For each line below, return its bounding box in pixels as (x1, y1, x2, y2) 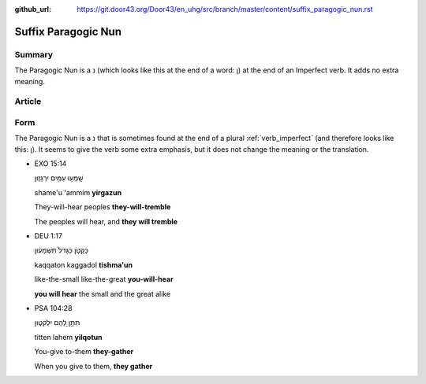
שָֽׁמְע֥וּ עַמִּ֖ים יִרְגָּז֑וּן (34, 173, 84, 183)
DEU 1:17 (34, 231, 63, 240)
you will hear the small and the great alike (34, 289, 171, 298)
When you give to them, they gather (34, 361, 153, 371)
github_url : (14, 5, 51, 13)
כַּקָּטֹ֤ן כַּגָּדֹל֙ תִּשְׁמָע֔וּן (34, 246, 89, 255)
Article (14, 96, 42, 107)
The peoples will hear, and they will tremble (34, 216, 177, 226)
